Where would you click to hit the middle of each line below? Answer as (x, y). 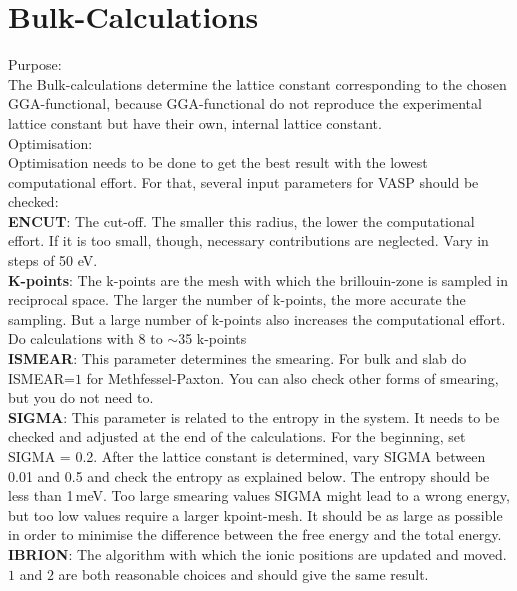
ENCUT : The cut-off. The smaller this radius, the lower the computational (241, 220)
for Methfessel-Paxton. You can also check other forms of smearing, (292, 377)
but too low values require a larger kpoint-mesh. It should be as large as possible (255, 514)
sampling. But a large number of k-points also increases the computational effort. (257, 318)
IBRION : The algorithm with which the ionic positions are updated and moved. (257, 553)
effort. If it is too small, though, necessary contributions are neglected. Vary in (248, 240)
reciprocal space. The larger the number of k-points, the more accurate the (237, 299)
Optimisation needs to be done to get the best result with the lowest (218, 162)
